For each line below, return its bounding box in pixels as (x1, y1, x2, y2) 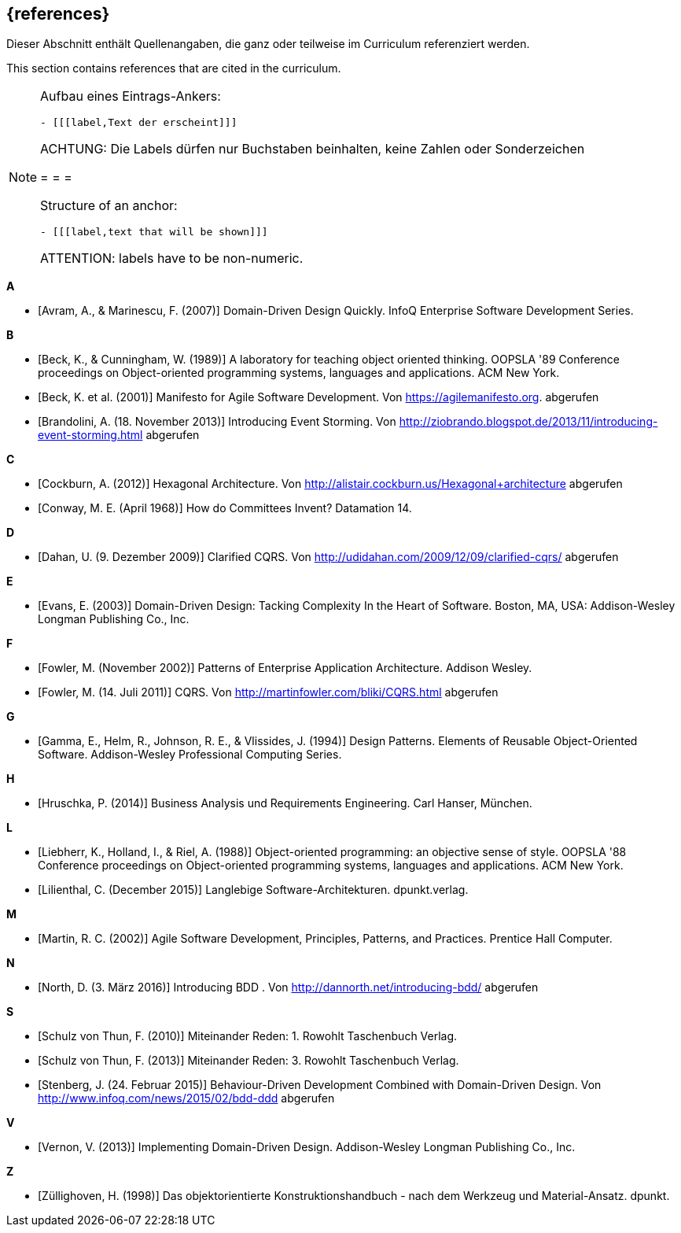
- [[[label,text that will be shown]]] (40, 226, 268, 238)
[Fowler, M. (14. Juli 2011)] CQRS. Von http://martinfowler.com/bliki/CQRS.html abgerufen (38, 685, 499, 700)
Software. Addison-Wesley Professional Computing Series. (38, 748, 342, 762)
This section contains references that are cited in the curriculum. (6, 61, 341, 76)
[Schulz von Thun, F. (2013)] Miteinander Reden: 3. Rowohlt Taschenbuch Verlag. (38, 1054, 459, 1068)
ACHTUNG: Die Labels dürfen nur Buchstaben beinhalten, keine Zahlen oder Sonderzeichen (40, 141, 585, 157)
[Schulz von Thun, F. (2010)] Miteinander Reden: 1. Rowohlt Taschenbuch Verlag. (38, 1029, 458, 1043)
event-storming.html (38, 428, 143, 442)
